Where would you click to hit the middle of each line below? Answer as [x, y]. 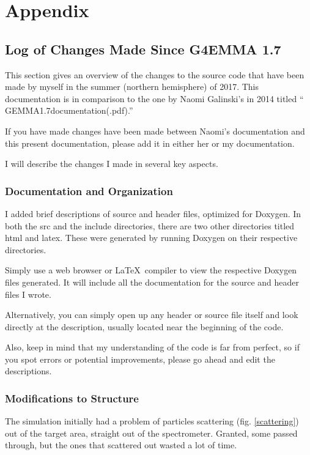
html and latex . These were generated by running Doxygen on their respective [151, 238]
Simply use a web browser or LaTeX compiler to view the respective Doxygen [151, 270]
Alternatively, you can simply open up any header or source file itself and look [152, 315]
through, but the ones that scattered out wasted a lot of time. [121, 445]
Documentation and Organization [89, 191]
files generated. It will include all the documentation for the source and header [152, 282]
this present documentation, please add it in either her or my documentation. [150, 143]
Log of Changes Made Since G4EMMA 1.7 [143, 49]
